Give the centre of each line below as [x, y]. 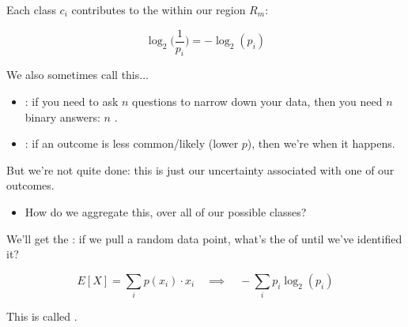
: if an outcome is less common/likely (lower [132, 143]
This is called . [42, 316]
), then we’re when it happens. [321, 143]
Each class [31, 9]
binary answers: [62, 117]
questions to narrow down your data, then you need [257, 101]
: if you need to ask [72, 101]
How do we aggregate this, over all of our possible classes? [166, 212]
